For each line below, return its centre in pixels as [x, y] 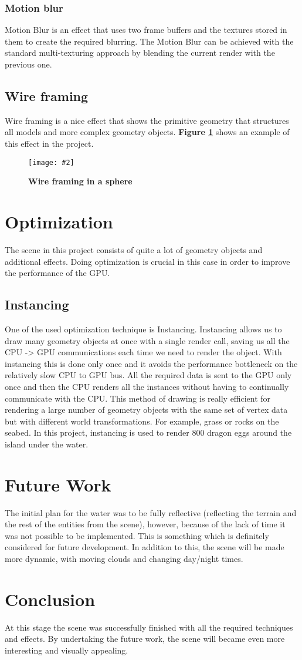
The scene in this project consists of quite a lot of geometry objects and [134, 249]
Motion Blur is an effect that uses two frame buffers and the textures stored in [146, 30]
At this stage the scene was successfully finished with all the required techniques [149, 627]
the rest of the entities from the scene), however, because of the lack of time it [145, 524]
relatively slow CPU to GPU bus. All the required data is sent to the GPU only [148, 375]
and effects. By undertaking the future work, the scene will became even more [145, 639]
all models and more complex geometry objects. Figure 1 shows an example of [147, 132]
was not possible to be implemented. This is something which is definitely [137, 535]
